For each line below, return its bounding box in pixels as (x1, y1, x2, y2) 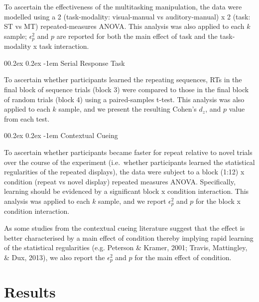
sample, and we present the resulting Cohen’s (58, 104, 197, 114)
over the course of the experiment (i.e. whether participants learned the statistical (4, 156, 255, 167)
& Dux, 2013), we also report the (4, 252, 105, 262)
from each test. (4, 113, 50, 124)
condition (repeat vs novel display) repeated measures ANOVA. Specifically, (4, 176, 236, 186)
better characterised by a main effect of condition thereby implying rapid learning (4, 232, 254, 243)
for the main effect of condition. (134, 252, 232, 262)
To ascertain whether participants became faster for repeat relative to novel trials (4, 147, 253, 157)
